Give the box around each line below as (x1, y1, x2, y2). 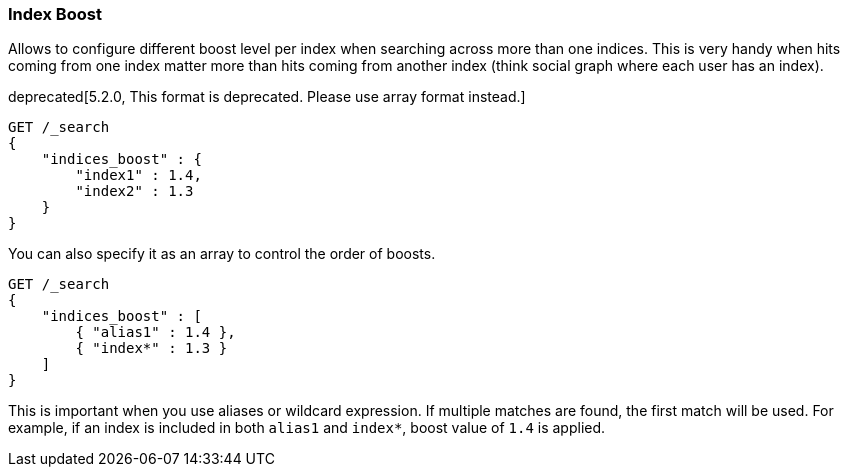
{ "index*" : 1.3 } (75, 340, 228, 357)
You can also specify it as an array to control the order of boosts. (8, 245, 436, 263)
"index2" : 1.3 (75, 183, 194, 200)
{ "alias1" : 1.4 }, (75, 324, 236, 341)
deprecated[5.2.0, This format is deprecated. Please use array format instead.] (8, 88, 526, 106)
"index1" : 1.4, (75, 167, 202, 184)
